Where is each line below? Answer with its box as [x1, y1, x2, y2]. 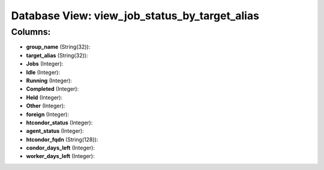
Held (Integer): [26, 94, 63, 101]
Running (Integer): [26, 77, 72, 84]
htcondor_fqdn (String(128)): [26, 136, 98, 143]
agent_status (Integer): [26, 127, 84, 135]
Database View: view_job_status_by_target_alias [11, 9, 259, 22]
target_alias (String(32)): [26, 52, 88, 59]
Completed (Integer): [26, 85, 79, 93]
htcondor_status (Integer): [26, 119, 93, 126]
